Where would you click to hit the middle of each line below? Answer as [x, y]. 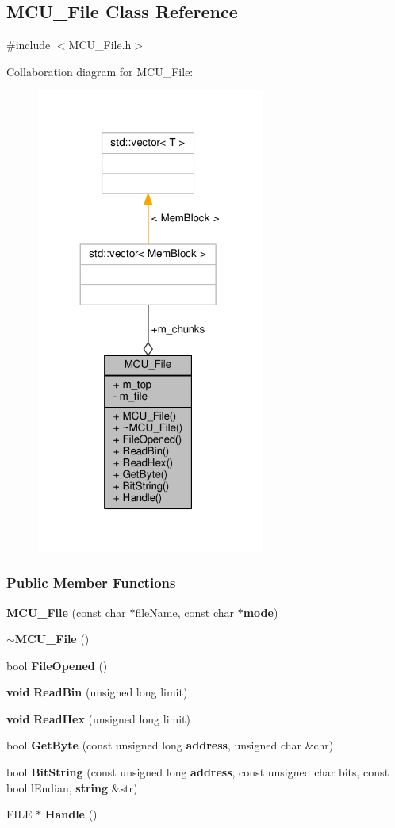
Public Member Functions [91, 583]
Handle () [71, 814]
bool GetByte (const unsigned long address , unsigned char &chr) [170, 745]
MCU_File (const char [66, 612]
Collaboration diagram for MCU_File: [100, 71]
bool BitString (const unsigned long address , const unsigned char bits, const [198, 772]
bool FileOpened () [57, 665]
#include [29, 45]
